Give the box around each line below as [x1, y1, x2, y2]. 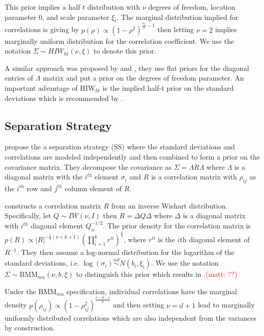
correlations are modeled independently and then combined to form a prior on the [5, 151, 260, 162]
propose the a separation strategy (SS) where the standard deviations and [5, 141, 235, 152]
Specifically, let [5, 210, 51, 221]
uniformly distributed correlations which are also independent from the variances [5, 312, 256, 323]
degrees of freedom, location [148, 2, 236, 12]
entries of [5, 72, 34, 83]
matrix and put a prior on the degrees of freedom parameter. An [43, 72, 244, 83]
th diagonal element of [180, 234, 250, 245]
